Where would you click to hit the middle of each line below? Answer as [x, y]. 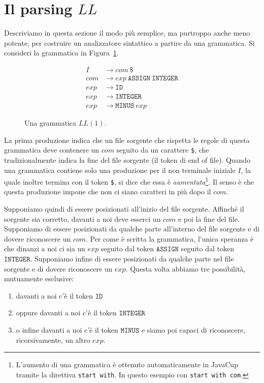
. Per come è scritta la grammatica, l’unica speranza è [170, 238]
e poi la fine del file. [209, 218]
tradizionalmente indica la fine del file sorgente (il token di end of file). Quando [127, 159]
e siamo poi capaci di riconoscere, [193, 329]
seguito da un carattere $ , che [163, 150]
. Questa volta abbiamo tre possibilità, [186, 268]
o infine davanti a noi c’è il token [67, 329]
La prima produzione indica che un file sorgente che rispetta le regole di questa [127, 140]
